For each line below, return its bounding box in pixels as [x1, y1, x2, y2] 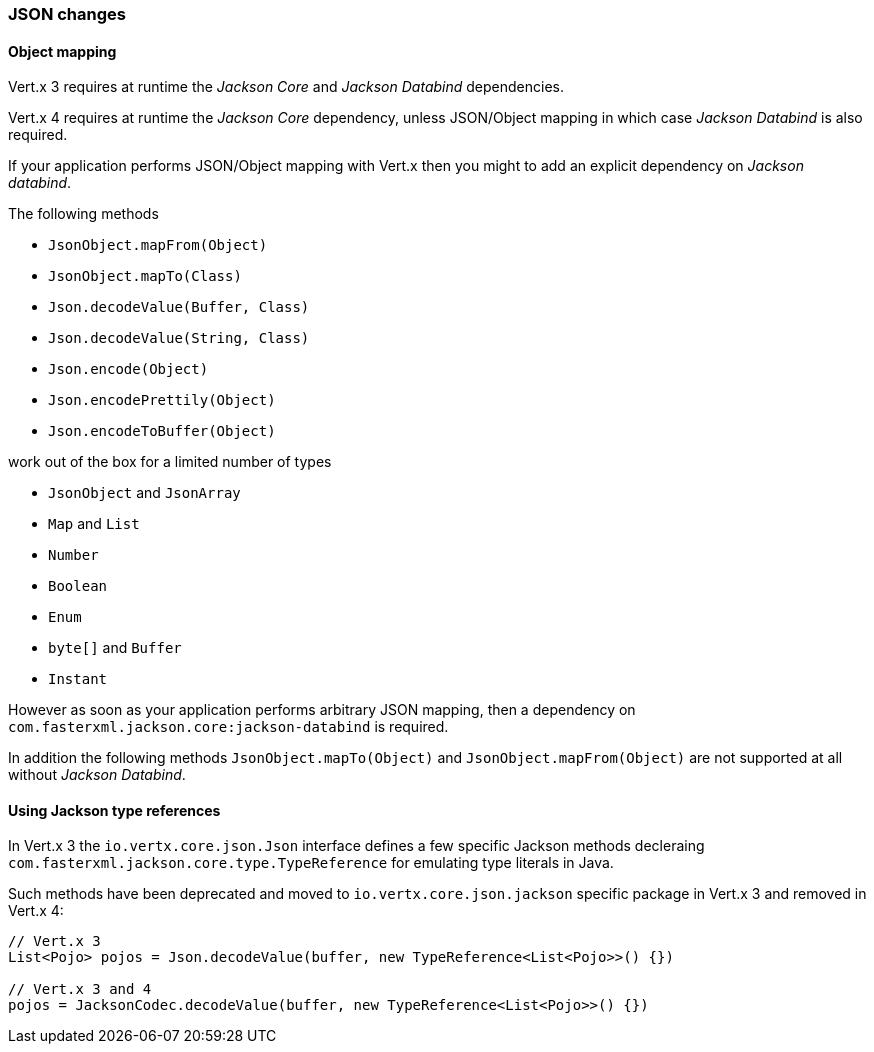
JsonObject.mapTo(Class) [48, 268, 242, 285]
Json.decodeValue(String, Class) [48, 330, 310, 347]
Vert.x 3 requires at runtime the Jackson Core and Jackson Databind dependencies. [8, 78, 564, 96]
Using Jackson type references [8, 801, 221, 819]
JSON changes [8, 4, 126, 24]
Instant [48, 671, 108, 688]
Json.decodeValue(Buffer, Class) [48, 299, 310, 316]
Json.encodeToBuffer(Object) [48, 423, 276, 440]
